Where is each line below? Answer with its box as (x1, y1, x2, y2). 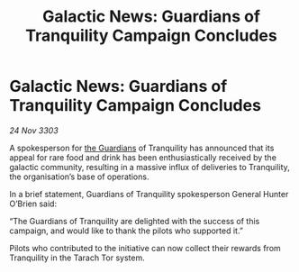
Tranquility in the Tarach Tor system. (9, 252, 146, 263)
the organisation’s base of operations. (9, 171, 149, 182)
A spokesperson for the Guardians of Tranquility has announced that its (9, 142, 275, 153)
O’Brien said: (9, 198, 57, 209)
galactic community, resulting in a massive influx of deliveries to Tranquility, (9, 161, 290, 172)
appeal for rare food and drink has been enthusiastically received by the (9, 151, 277, 163)
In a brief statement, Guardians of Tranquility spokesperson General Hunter (9, 188, 289, 199)
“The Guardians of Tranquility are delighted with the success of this (9, 215, 260, 226)
